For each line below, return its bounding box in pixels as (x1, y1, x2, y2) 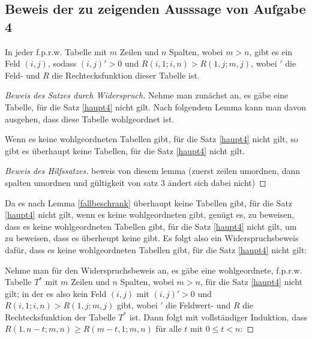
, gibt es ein (249, 45, 293, 58)
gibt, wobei (116, 299, 158, 311)
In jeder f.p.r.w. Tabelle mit (5, 45, 107, 58)
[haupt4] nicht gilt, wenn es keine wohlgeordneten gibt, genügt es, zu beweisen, (5, 208, 295, 221)
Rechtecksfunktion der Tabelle (5, 310, 116, 323)
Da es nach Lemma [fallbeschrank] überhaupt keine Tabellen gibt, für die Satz (5, 196, 293, 209)
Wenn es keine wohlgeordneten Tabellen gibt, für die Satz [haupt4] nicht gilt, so (5, 133, 298, 145)
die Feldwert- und (166, 299, 231, 311)
